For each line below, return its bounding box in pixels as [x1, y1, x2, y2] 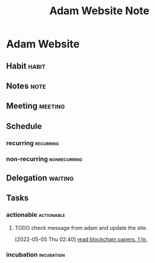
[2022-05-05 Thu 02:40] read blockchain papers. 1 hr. [14, 235, 148, 243]
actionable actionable [6, 211, 66, 219]
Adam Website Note [49, 4, 150, 18]
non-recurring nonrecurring [6, 155, 83, 163]
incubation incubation [6, 250, 65, 258]
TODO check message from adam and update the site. [14, 224, 148, 231]
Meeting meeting [6, 101, 65, 111]
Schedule [6, 121, 43, 131]
